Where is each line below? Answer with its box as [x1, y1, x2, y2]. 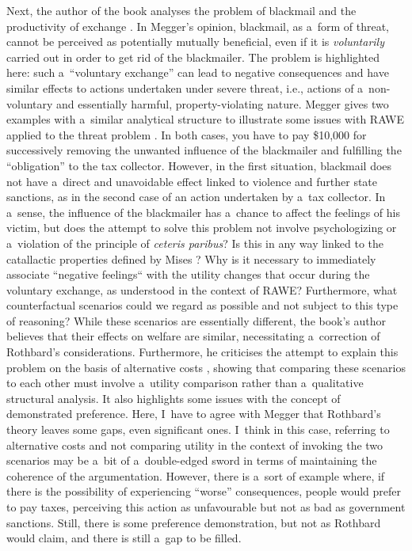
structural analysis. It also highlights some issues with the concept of [6, 389, 341, 406]
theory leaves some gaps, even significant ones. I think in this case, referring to [6, 421, 390, 438]
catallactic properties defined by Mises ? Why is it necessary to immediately [6, 250, 376, 267]
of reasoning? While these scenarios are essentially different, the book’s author [6, 312, 387, 329]
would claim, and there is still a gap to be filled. [6, 530, 242, 546]
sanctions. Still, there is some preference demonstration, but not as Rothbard [6, 514, 381, 530]
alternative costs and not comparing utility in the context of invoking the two [6, 436, 383, 453]
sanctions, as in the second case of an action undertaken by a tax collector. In [6, 188, 386, 205]
